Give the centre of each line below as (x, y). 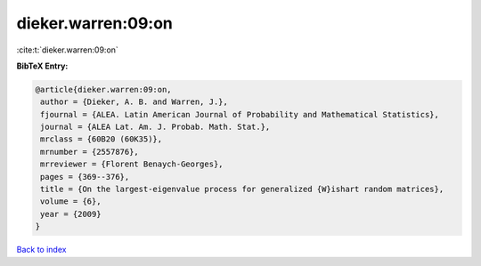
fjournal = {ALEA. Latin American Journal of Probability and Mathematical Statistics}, (240, 114)
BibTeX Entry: (42, 66)
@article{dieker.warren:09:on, (104, 89)
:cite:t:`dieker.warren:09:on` (68, 50)
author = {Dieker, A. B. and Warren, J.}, (135, 102)
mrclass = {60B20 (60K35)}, (102, 139)
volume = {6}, (71, 202)
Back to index (41, 250)
